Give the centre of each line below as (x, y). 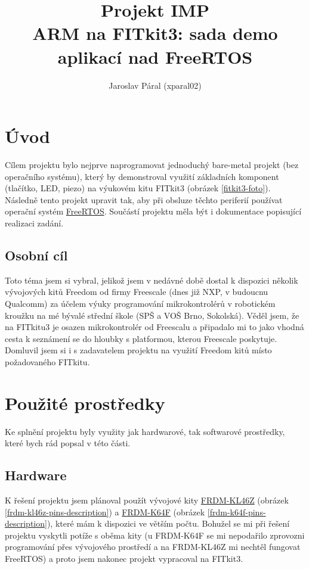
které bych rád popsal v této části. (68, 443)
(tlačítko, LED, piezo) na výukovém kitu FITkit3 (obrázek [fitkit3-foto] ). (138, 188)
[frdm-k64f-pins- (237, 512)
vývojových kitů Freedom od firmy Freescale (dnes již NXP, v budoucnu (137, 292)
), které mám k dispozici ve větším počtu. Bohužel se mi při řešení (168, 523)
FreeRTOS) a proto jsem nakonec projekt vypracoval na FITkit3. (124, 559)
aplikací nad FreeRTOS (155, 56)
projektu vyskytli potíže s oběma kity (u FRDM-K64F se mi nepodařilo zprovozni (155, 535)
